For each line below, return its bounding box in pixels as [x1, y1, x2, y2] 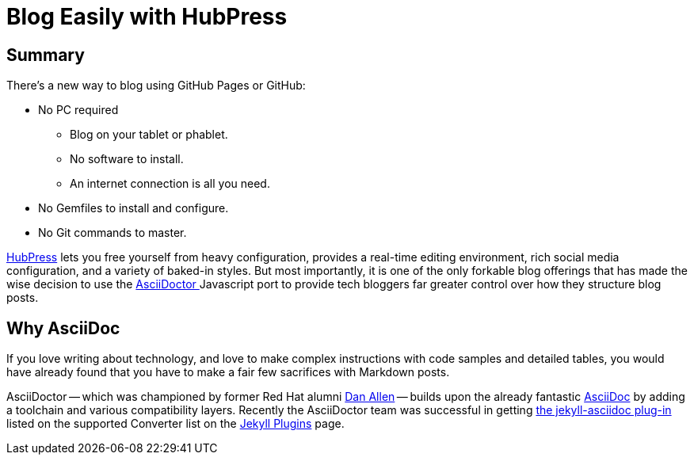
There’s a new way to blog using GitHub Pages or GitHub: [6, 78, 306, 93]
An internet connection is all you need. [70, 177, 270, 191]
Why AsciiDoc [6, 318, 120, 338]
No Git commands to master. [38, 226, 187, 240]
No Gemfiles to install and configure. [38, 201, 229, 215]
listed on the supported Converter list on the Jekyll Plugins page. [6, 417, 345, 431]
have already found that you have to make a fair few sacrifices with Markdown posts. [6, 365, 450, 379]
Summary [6, 44, 85, 65]
